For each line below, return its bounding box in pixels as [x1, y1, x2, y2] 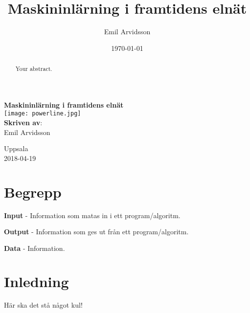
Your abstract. [15, 65, 52, 73]
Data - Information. [4, 243, 65, 253]
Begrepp [4, 181, 62, 201]
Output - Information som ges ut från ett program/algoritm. [4, 226, 189, 237]
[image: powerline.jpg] [4, 110, 81, 117]
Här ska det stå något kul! [4, 300, 83, 310]
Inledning [4, 271, 69, 291]
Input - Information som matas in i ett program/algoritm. [4, 210, 181, 220]
